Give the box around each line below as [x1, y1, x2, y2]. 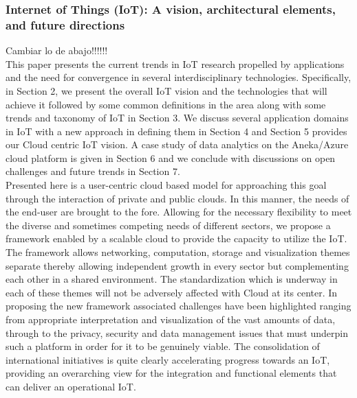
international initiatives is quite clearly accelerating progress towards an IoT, [6, 352, 330, 366]
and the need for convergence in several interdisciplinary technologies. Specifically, [6, 70, 351, 84]
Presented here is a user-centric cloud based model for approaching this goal [6, 178, 327, 192]
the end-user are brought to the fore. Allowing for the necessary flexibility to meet [6, 204, 352, 219]
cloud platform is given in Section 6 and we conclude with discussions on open [6, 150, 336, 165]
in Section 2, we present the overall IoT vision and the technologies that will [6, 83, 327, 97]
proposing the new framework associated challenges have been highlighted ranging [6, 298, 351, 313]
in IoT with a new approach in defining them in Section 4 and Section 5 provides [6, 124, 347, 138]
